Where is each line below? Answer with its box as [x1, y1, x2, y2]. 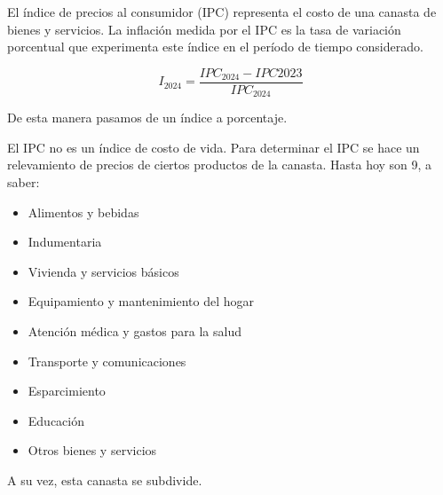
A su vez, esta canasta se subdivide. [7, 471, 202, 490]
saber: [7, 173, 40, 192]
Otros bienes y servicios [28, 441, 157, 460]
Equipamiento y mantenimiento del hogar [28, 292, 254, 310]
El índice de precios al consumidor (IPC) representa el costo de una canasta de [7, 3, 437, 20]
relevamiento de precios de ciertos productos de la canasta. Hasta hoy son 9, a [7, 155, 432, 174]
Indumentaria [28, 232, 102, 251]
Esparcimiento [28, 381, 106, 400]
